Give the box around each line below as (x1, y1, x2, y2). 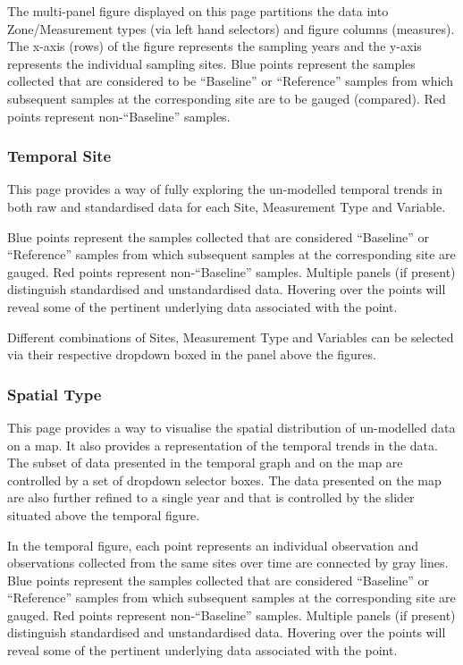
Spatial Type (7, 383, 102, 405)
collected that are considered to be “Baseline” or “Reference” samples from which (7, 72, 453, 90)
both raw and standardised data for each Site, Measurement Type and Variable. (7, 197, 446, 215)
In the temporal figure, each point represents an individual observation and (7, 535, 419, 554)
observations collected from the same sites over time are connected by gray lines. (7, 553, 449, 572)
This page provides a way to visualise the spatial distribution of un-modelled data (7, 417, 456, 436)
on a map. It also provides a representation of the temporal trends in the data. (7, 435, 438, 454)
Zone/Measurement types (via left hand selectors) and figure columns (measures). (7, 19, 455, 38)
